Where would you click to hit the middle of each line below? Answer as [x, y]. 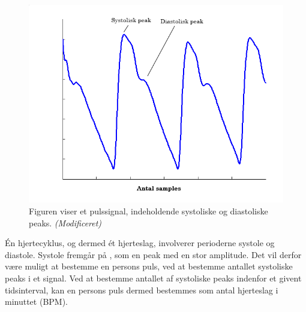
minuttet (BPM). [37, 302]
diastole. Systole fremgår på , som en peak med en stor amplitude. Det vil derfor [153, 254]
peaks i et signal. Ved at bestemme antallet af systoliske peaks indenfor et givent [153, 278]
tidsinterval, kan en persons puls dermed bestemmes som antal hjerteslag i [142, 290]
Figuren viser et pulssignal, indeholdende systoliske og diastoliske [148, 211]
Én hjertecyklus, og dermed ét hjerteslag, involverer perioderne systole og [140, 243]
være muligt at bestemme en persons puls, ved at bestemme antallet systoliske [149, 266]
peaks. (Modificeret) [65, 222]
